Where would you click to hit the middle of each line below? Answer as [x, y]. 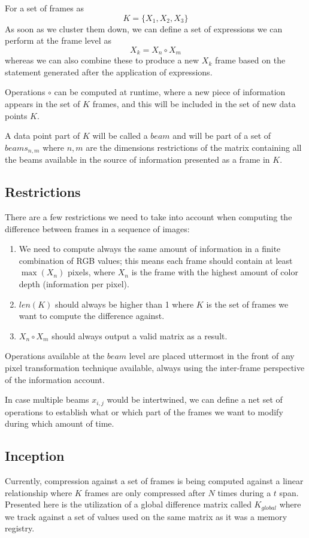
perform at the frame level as [58, 40]
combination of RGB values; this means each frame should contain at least [156, 260]
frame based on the [250, 60]
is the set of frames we [247, 304]
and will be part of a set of [222, 136]
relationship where [39, 492]
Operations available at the [55, 356]
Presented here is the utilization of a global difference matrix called [128, 504]
